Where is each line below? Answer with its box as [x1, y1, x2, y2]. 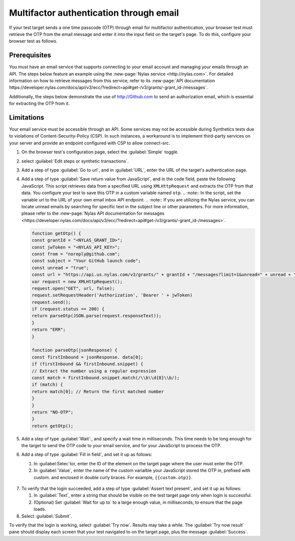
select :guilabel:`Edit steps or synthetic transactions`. [21, 158, 129, 164]
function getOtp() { [31, 230, 81, 236]
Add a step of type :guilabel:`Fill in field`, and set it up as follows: [21, 452, 152, 457]
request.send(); [31, 299, 71, 305]
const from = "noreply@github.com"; [31, 251, 120, 256]
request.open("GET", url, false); [31, 285, 115, 291]
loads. [33, 506, 46, 512]
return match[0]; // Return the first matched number [31, 389, 164, 394]
